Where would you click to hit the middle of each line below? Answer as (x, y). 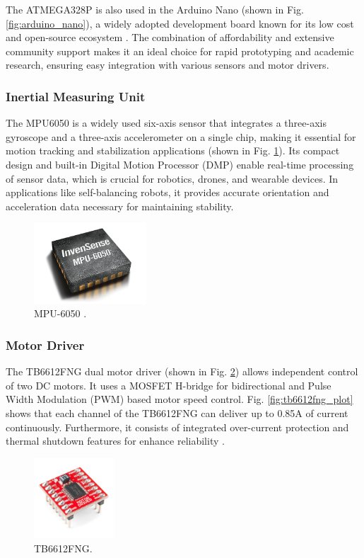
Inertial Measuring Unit (76, 96)
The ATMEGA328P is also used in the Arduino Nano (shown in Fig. (155, 9)
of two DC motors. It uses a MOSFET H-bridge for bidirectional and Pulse (169, 385)
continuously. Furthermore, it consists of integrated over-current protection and (177, 427)
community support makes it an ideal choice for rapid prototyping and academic (180, 51)
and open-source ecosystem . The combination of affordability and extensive (170, 37)
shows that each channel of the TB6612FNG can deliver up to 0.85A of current (177, 412)
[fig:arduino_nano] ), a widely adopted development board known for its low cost (180, 23)
